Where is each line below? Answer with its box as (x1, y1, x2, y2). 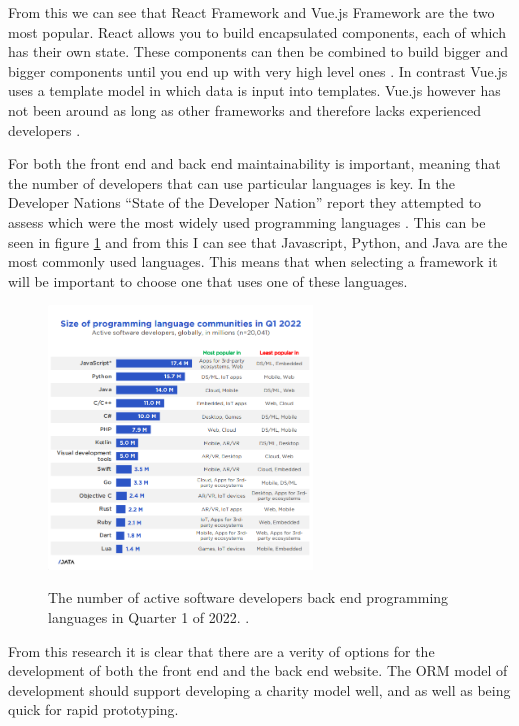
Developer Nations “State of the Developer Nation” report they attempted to (8, 192, 482, 213)
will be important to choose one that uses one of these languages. (8, 270, 408, 291)
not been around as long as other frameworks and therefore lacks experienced (8, 99, 482, 120)
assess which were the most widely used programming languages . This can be (8, 211, 486, 232)
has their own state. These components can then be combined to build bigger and (8, 41, 509, 62)
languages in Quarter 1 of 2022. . (48, 607, 250, 628)
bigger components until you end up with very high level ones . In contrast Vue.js (8, 60, 508, 81)
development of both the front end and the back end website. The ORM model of (8, 660, 508, 681)
